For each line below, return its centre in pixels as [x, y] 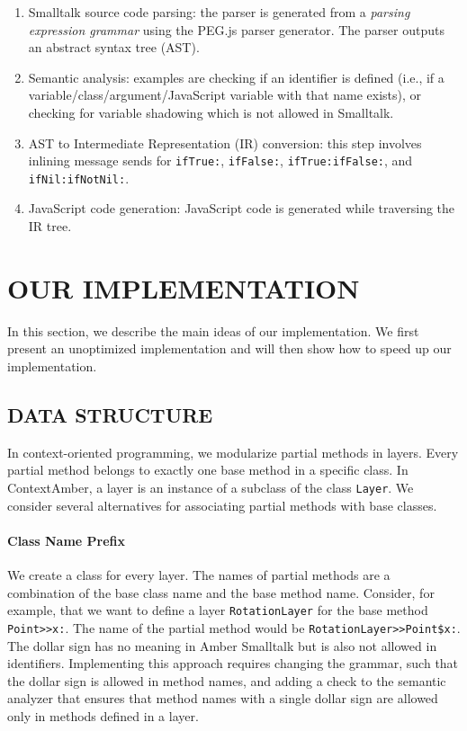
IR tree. [50, 226]
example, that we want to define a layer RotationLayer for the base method [218, 610]
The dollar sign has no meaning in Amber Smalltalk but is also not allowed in [222, 645]
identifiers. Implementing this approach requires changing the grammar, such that [233, 663]
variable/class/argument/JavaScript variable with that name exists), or [225, 95]
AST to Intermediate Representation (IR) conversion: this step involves [225, 143]
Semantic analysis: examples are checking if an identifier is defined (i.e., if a [236, 77]
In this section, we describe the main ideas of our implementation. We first [213, 330]
